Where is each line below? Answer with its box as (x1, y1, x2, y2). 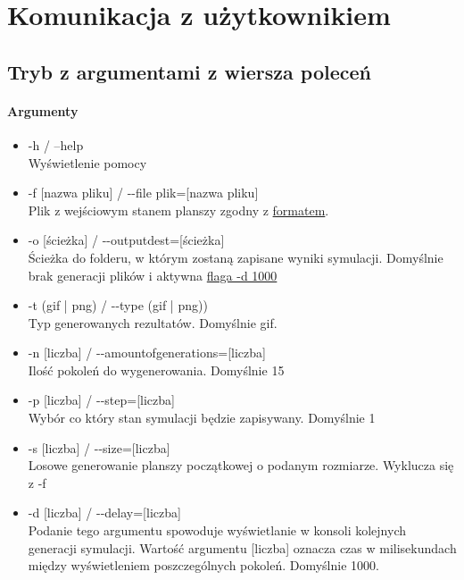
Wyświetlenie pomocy (28, 153, 147, 172)
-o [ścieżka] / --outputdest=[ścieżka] (28, 231, 225, 249)
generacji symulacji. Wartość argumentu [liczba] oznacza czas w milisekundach (28, 538, 457, 557)
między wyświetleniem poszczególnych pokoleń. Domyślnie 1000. (28, 556, 379, 575)
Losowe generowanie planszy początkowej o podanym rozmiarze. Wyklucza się (28, 456, 454, 475)
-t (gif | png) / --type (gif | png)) (28, 296, 208, 315)
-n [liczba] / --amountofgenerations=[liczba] (28, 343, 266, 362)
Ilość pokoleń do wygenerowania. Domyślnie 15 (28, 360, 285, 379)
